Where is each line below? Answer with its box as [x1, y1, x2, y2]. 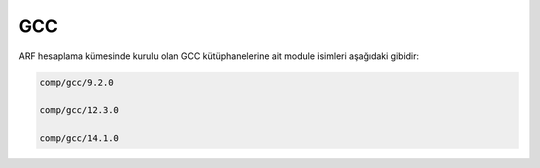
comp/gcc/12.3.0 [39, 105, 120, 116]
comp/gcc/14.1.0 [39, 133, 120, 144]
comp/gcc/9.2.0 [39, 76, 114, 88]
